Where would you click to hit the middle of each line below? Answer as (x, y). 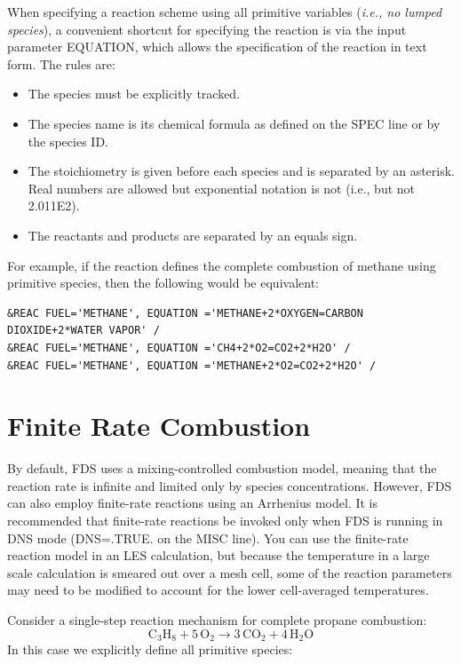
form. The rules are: (61, 63)
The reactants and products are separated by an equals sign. (193, 235)
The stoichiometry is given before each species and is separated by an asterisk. (242, 171)
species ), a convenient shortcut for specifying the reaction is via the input (207, 29)
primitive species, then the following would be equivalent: (163, 283)
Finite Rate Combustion (159, 426)
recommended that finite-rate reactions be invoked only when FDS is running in (225, 520)
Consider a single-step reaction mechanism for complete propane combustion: (217, 619)
